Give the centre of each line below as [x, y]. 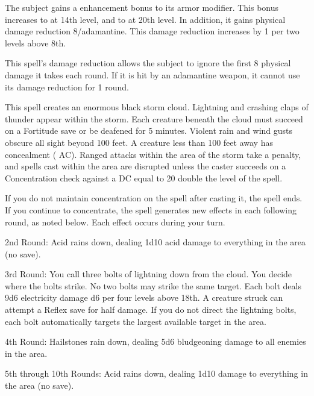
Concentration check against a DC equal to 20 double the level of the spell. [144, 178]
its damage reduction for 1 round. [67, 86]
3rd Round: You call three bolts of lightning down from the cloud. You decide [149, 274]
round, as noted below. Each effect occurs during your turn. [115, 222]
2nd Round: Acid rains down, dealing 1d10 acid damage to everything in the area [155, 242]
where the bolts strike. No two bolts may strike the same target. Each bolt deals [153, 285]
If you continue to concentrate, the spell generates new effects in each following [151, 209]
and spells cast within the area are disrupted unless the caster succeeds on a [146, 166]
